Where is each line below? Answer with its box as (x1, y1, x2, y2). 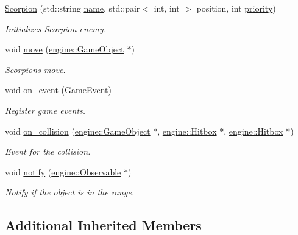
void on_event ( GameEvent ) (5, 83, 112, 96)
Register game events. (5, 103, 86, 116)
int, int (154, 2, 180, 14)
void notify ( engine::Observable (5, 165, 121, 178)
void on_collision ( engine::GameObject (5, 124, 151, 137)
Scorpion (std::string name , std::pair (5, 2, 140, 14)
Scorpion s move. (5, 63, 66, 75)
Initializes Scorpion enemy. (5, 22, 106, 35)
